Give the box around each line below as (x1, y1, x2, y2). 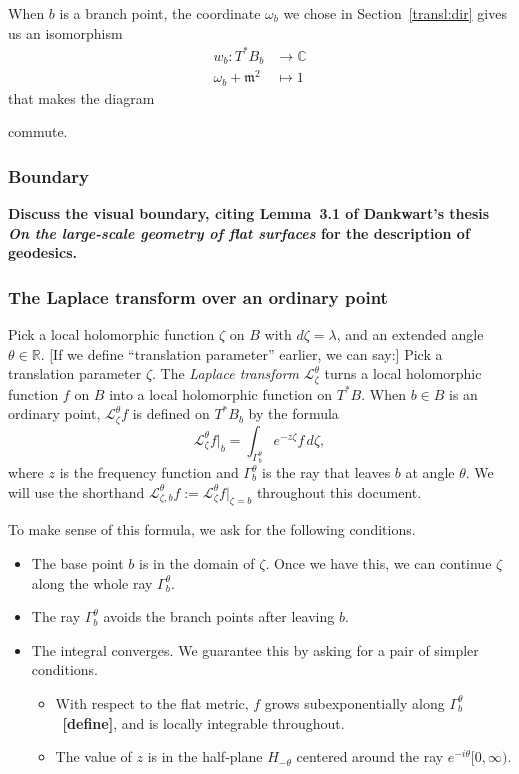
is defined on (132, 403, 210, 424)
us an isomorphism (8, 22, 123, 43)
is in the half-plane (147, 746, 263, 767)
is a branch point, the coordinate (59, 3, 261, 23)
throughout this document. (256, 481, 422, 502)
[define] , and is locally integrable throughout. (62, 712, 345, 733)
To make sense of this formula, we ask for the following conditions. (8, 519, 416, 540)
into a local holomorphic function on (109, 383, 333, 404)
